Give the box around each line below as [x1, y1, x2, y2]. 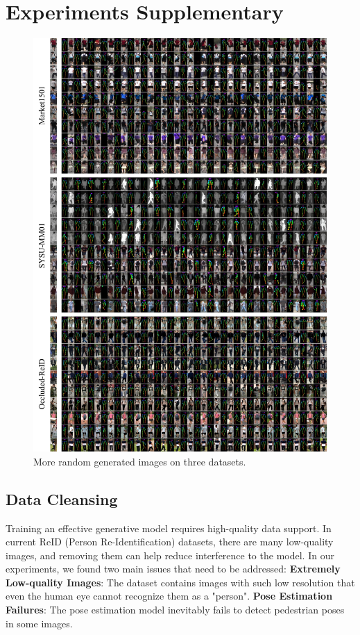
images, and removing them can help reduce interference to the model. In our [6, 547, 334, 562]
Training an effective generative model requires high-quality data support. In [6, 520, 332, 535]
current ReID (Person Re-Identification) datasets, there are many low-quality [6, 534, 334, 549]
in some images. [6, 616, 73, 630]
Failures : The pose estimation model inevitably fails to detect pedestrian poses [6, 602, 345, 617]
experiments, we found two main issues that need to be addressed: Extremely [6, 561, 341, 576]
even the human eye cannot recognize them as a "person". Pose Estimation [6, 588, 333, 603]
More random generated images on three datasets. [33, 454, 246, 468]
